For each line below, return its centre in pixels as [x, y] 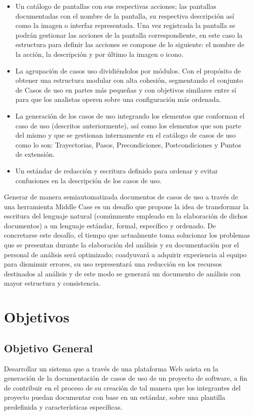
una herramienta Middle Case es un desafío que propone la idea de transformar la [126, 206]
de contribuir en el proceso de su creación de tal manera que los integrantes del [122, 387]
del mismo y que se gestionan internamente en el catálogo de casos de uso [126, 135]
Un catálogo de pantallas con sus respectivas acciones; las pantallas [116, 6]
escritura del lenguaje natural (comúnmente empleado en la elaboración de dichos [126, 216]
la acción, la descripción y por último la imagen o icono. [99, 54]
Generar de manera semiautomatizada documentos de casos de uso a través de [121, 197]
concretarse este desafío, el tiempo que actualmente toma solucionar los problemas [127, 235]
